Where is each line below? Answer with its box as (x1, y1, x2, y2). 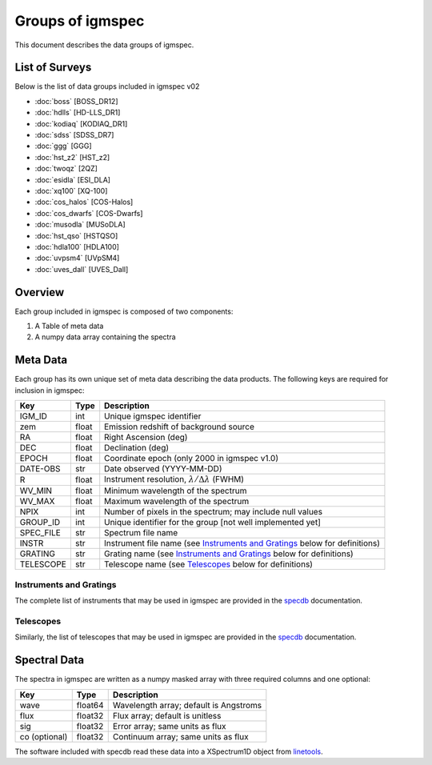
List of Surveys (14, 61, 92, 74)
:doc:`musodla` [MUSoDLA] (34, 220, 126, 230)
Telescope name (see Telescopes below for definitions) (104, 559, 314, 570)
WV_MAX (19, 496, 55, 507)
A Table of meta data (34, 321, 104, 330)
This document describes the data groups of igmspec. (14, 40, 194, 50)
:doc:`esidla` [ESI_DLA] (34, 174, 111, 184)
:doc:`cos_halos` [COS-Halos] (34, 197, 134, 207)
